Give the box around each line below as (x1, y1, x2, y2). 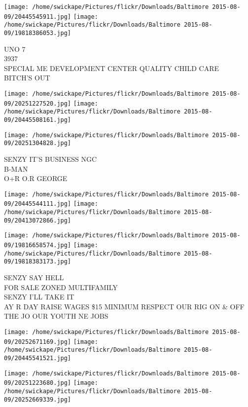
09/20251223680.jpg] (4, 379, 71, 387)
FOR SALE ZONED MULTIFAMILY (4, 282, 118, 292)
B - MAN (4, 163, 28, 174)
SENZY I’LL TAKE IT (4, 292, 74, 302)
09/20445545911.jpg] (4, 13, 71, 20)
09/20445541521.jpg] (4, 354, 71, 362)
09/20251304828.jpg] (4, 140, 71, 147)
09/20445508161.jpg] (4, 116, 71, 123)
